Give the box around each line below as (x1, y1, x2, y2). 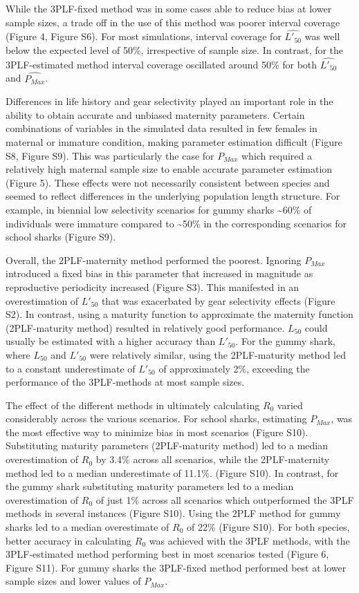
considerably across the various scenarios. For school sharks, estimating (6, 411, 307, 426)
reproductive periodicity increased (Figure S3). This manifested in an (6, 279, 300, 294)
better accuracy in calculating (6, 533, 132, 547)
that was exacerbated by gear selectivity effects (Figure (101, 293, 335, 308)
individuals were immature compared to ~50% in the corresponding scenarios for (6, 216, 347, 230)
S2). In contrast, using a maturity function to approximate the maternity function (6, 307, 353, 321)
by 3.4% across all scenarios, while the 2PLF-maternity (95, 452, 330, 467)
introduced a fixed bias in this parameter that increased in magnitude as (6, 266, 313, 281)
